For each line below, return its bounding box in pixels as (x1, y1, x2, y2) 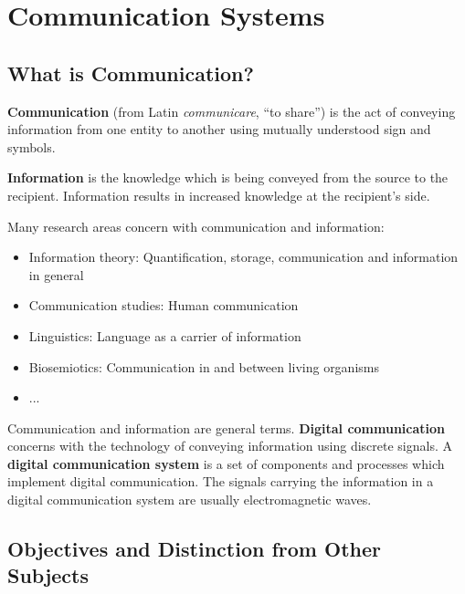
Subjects (7, 561, 90, 589)
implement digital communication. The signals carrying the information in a (7, 472, 434, 491)
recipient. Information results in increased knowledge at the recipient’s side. (7, 185, 430, 204)
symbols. (7, 137, 56, 156)
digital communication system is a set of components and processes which (7, 453, 445, 473)
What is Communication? (7, 58, 254, 87)
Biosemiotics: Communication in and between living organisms (28, 357, 379, 376)
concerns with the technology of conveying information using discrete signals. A (7, 436, 453, 455)
